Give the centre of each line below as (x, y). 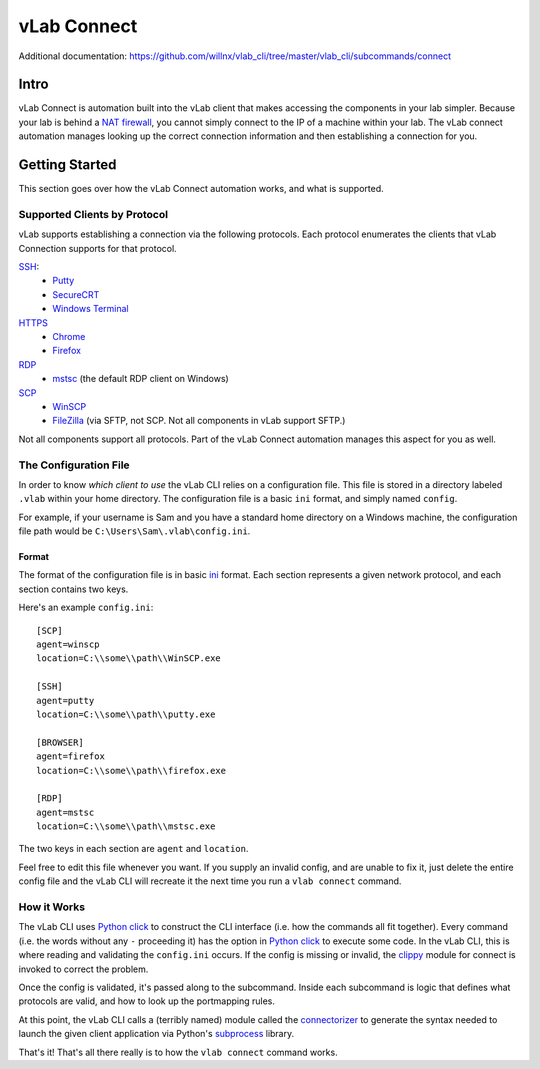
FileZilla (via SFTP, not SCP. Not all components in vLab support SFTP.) (199, 421)
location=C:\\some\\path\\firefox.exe (131, 770)
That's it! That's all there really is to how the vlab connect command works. (178, 1052)
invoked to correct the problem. (83, 969)
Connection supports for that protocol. (97, 248)
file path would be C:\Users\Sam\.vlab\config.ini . (134, 531)
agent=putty (65, 700)
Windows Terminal (90, 309)
